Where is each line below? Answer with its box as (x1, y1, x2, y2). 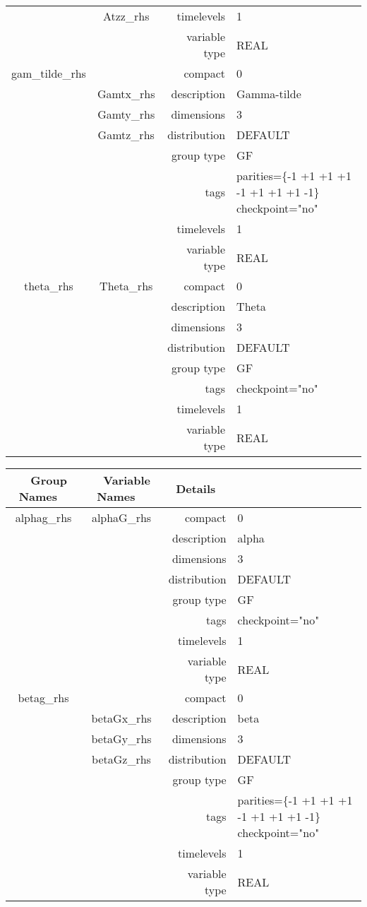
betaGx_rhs (91, 710, 152, 726)
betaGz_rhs (92, 751, 151, 767)
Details (176, 480, 216, 497)
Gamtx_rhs (97, 85, 155, 102)
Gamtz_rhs (97, 126, 155, 143)
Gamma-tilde (236, 85, 301, 102)
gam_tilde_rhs (11, 65, 86, 81)
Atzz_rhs (102, 8, 150, 24)
